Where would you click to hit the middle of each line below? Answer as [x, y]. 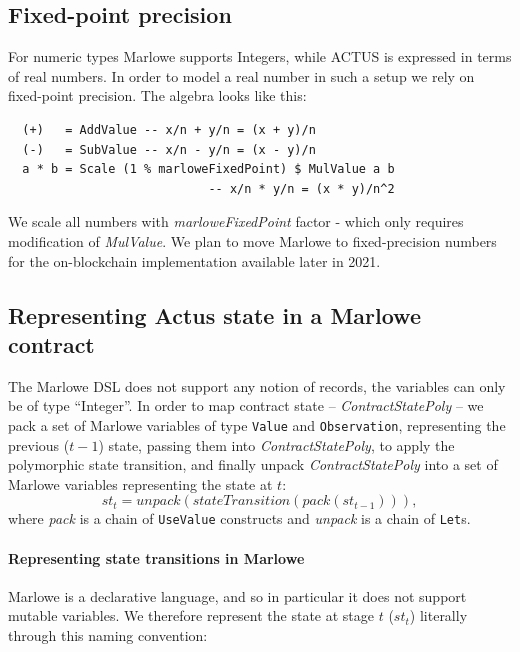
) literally [438, 615]
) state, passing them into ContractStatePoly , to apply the [276, 444]
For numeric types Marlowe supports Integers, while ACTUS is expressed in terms [260, 56]
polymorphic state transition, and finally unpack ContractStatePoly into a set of [253, 464]
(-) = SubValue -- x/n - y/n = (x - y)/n [169, 149]
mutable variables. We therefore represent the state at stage [191, 615]
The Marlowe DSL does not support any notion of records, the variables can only [257, 385]
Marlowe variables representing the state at [140, 483]
